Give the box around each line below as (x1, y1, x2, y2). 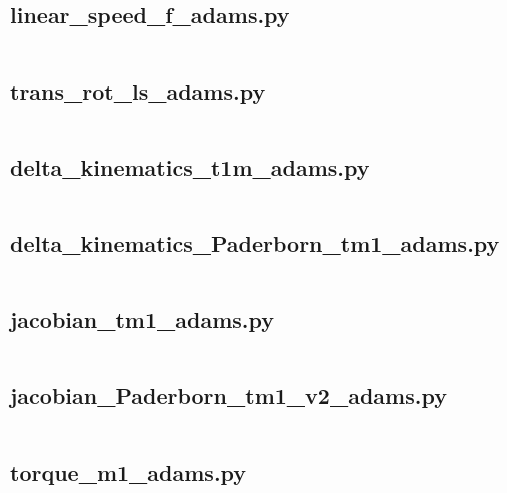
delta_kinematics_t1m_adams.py (10, 151, 370, 182)
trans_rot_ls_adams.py (10, 75, 266, 106)
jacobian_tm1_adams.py (10, 304, 275, 335)
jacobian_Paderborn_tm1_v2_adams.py (10, 380, 447, 411)
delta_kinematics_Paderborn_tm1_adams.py (10, 228, 500, 258)
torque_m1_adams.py (10, 456, 247, 487)
